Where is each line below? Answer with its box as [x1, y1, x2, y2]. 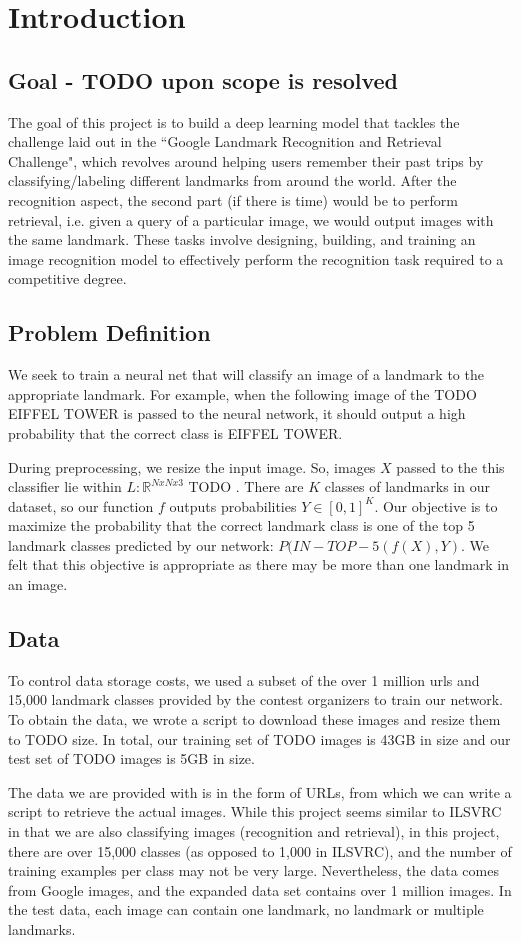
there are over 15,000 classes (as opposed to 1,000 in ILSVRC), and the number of [8, 840, 512, 861]
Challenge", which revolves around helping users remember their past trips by [8, 150, 484, 171]
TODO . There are [188, 476, 304, 497]
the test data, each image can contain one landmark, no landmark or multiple [8, 899, 484, 920]
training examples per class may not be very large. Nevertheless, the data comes [8, 860, 499, 881]
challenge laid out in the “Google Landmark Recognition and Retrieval [8, 131, 442, 152]
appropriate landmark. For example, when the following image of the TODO [8, 383, 477, 404]
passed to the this [396, 456, 505, 477]
